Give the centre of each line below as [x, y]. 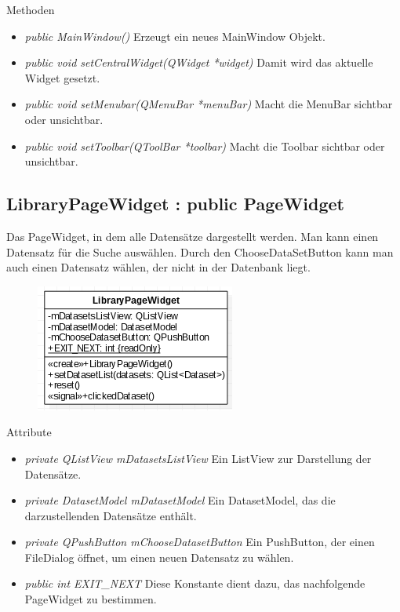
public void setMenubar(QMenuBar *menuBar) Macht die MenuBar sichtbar [209, 104]
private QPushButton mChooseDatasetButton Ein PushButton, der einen [200, 542]
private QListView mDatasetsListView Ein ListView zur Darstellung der [198, 458]
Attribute [29, 432]
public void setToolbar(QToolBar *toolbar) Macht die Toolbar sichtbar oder [205, 146]
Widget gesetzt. [62, 77]
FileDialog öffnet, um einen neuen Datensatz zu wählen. [159, 557]
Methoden [31, 9]
